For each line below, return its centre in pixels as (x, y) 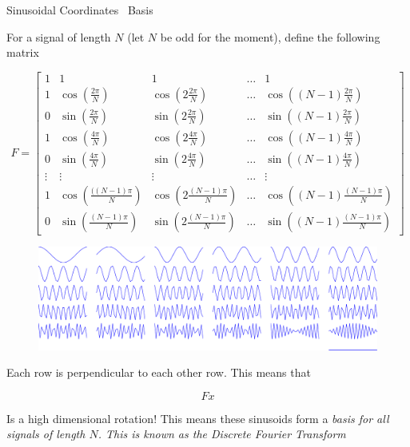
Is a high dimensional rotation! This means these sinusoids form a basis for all (198, 418)
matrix (23, 52)
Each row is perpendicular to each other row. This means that (159, 372)
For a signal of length (59, 36)
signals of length (46, 434)
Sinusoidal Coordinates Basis (80, 10)
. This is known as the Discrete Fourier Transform (222, 434)
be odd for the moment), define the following (270, 36)
